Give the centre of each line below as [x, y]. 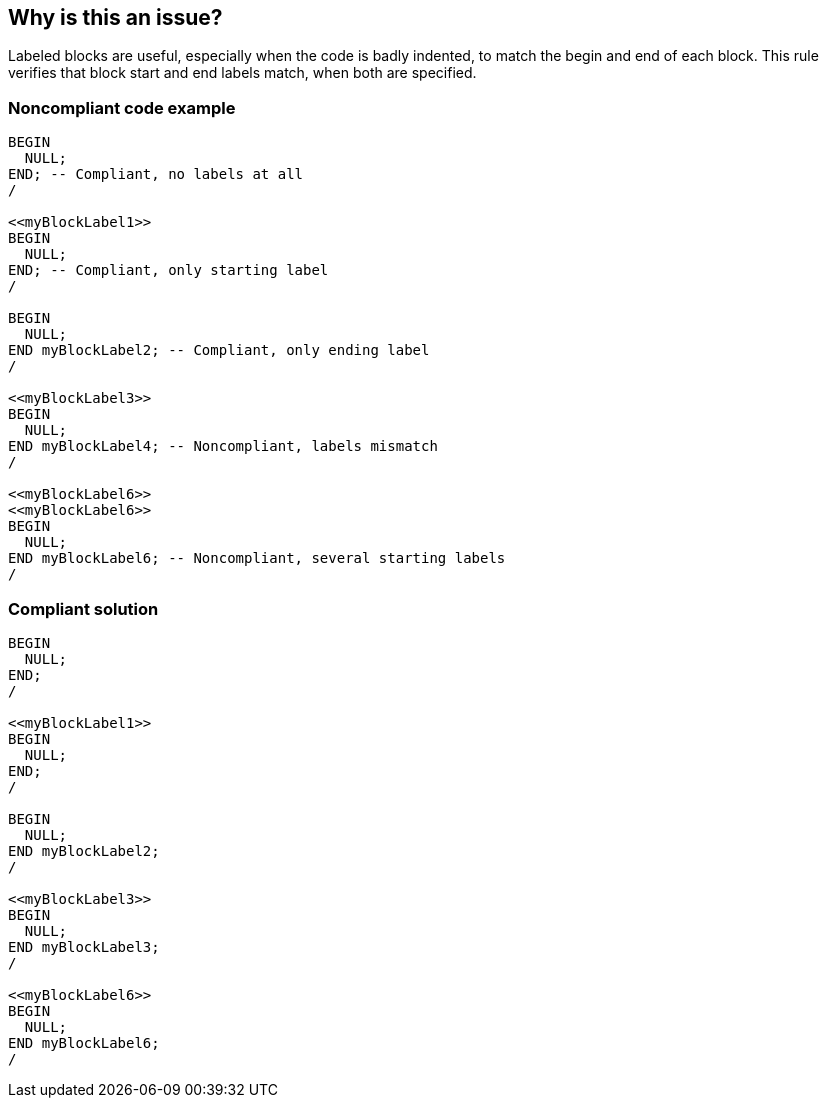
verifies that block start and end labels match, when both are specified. [242, 73]
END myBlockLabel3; [84, 946]
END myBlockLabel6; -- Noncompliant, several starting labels [257, 558]
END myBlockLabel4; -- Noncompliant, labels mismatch [223, 446]
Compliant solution [83, 608]
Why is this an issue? [115, 17]
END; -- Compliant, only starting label [168, 270]
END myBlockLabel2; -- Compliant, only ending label [219, 350]
